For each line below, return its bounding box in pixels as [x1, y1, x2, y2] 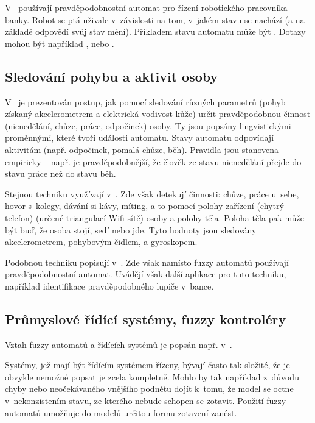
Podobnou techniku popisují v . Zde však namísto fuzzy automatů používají [5, 255, 289, 268]
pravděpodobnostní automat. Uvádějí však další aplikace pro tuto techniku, [5, 268, 286, 280]
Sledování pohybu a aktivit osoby [5, 66, 218, 85]
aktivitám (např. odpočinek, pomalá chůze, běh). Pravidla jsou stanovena [5, 143, 279, 155]
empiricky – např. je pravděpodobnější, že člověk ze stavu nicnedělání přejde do [5, 155, 302, 168]
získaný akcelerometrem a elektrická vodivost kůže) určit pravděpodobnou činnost [5, 107, 311, 120]
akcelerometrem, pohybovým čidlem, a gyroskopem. [5, 235, 198, 248]
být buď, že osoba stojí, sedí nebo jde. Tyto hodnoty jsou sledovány [5, 223, 257, 236]
